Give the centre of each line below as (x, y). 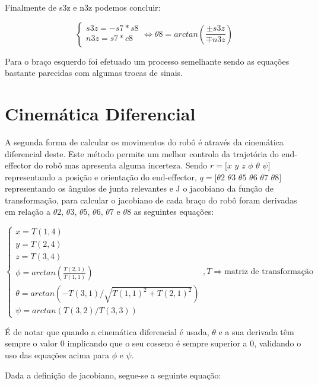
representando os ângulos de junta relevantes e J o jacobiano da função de (139, 188)
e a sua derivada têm (256, 331)
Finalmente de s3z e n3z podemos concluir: (83, 7)
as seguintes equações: (174, 211)
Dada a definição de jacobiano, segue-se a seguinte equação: (113, 375)
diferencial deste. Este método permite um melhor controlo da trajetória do (142, 153)
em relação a (28, 211)
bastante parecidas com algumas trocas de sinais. (94, 73)
